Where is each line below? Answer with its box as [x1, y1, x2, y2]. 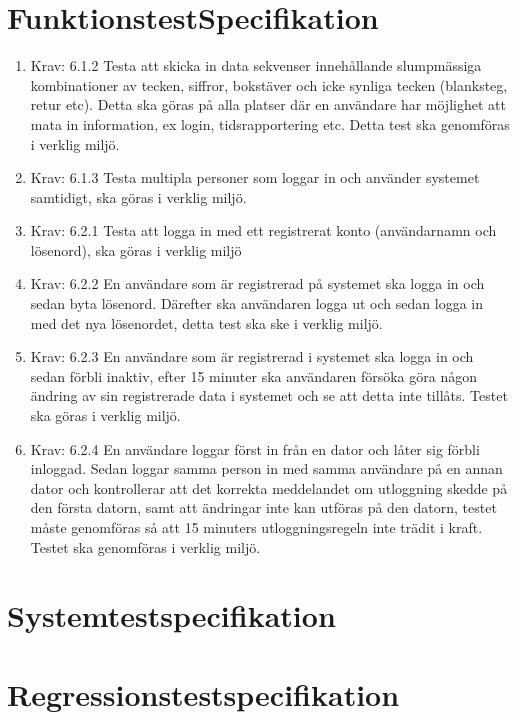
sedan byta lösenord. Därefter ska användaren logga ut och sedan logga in [30, 293, 483, 314]
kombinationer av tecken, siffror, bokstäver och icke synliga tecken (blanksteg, [30, 74, 508, 95]
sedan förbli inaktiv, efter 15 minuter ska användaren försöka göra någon [30, 365, 477, 386]
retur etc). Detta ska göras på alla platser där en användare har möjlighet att [30, 94, 506, 115]
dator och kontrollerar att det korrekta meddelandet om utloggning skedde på [30, 477, 508, 498]
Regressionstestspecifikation [7, 673, 400, 714]
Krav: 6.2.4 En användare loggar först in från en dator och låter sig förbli [30, 438, 480, 459]
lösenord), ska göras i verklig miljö [30, 239, 242, 260]
